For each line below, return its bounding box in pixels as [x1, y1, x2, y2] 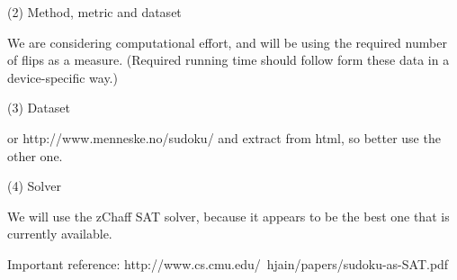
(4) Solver [7, 176, 61, 195]
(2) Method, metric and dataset [7, 3, 182, 21]
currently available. [7, 224, 112, 243]
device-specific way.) [7, 68, 118, 86]
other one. [7, 146, 63, 165]
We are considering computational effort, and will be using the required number [7, 32, 447, 51]
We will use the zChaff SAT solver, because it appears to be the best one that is [7, 206, 450, 225]
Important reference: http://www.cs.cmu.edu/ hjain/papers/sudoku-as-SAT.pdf [7, 254, 449, 273]
